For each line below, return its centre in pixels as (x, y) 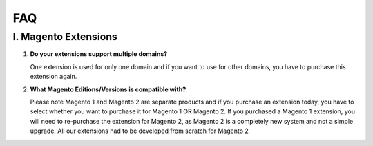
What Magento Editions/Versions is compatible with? (108, 89)
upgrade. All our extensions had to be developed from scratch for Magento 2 (139, 131)
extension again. (54, 77)
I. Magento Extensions (65, 37)
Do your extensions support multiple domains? (99, 54)
